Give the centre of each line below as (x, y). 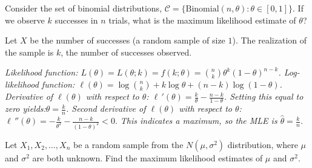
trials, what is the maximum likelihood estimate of (202, 20)
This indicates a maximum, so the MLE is (199, 121)
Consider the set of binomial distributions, (84, 8)
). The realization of (270, 40)
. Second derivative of (106, 108)
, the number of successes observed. (126, 52)
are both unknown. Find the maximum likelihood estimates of (148, 157)
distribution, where (263, 144)
